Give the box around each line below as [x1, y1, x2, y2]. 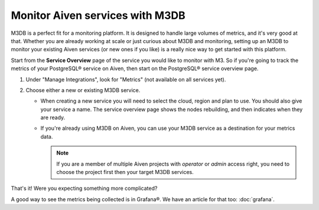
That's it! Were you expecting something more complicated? [11, 185, 158, 192]
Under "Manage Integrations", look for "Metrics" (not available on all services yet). [25, 76, 226, 83]
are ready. [40, 114, 66, 121]
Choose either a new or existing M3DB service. [25, 86, 141, 94]
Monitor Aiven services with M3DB [11, 9, 185, 22]
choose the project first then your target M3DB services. [56, 169, 194, 176]
